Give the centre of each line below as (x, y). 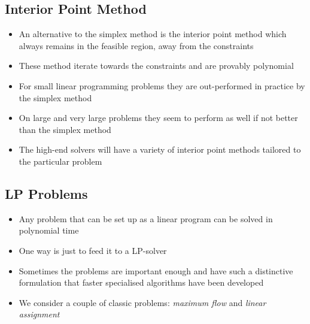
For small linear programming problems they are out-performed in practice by (162, 85)
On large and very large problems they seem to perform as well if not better (158, 118)
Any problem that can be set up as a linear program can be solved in (146, 218)
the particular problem (60, 161)
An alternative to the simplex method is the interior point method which (153, 34)
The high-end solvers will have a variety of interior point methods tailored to (160, 149)
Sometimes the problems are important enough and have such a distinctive (156, 270)
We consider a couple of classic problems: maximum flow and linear (142, 302)
